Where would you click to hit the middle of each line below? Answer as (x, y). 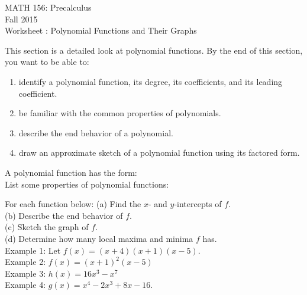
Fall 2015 (21, 19)
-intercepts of (198, 204)
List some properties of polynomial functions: (87, 184)
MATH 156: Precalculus (48, 7)
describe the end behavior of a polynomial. (96, 132)
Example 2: (25, 262)
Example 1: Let (33, 250)
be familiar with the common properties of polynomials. (120, 113)
